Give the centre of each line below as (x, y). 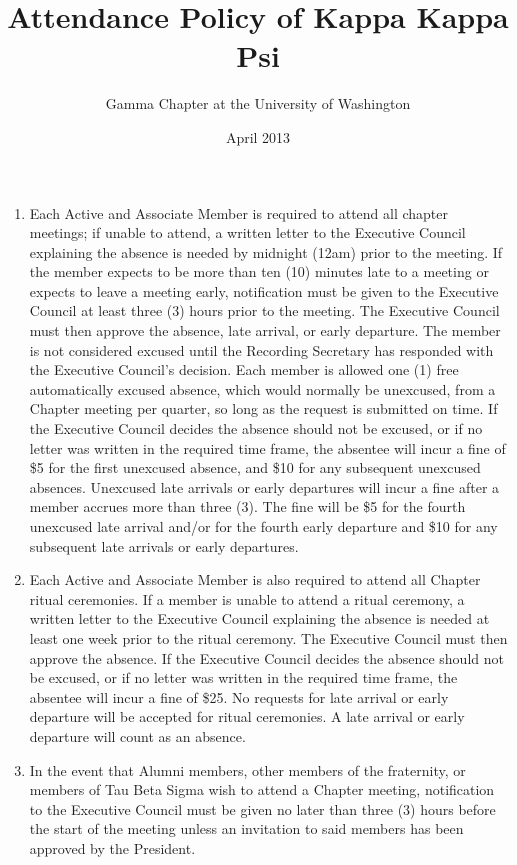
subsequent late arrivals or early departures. (164, 545)
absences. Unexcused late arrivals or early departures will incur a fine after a (264, 486)
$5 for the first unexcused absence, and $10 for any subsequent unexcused (255, 467)
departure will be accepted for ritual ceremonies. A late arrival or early (247, 716)
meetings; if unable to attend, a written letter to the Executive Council (247, 232)
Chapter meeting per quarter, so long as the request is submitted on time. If (263, 408)
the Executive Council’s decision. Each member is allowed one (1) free (244, 369)
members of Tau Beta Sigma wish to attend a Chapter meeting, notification (262, 789)
